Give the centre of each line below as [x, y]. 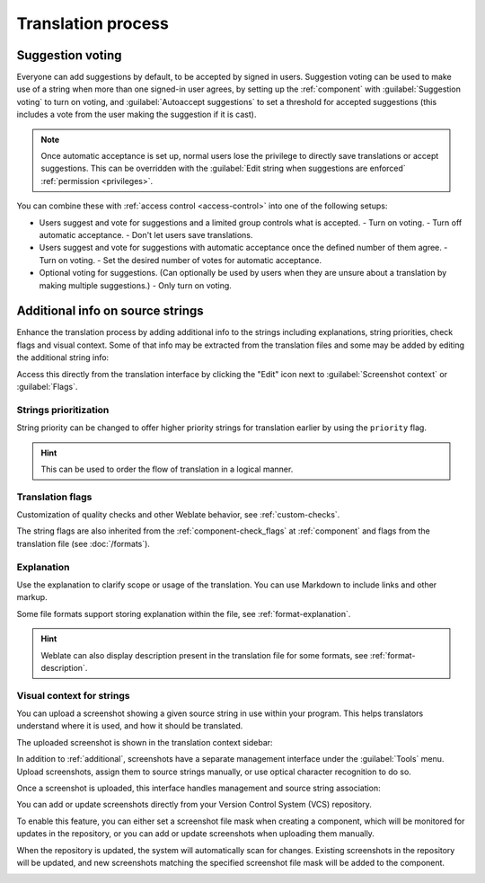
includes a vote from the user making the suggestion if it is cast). [137, 115]
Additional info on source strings [110, 311]
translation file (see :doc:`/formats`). [83, 543]
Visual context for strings [73, 695]
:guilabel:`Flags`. [47, 387]
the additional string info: [63, 358]
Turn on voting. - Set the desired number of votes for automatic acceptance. [181, 260]
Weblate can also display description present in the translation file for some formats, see [204, 655]
